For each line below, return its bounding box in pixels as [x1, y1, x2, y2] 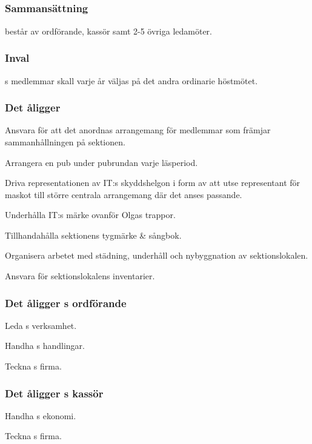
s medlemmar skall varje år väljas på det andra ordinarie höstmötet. [5, 74, 258, 87]
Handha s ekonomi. [5, 409, 76, 422]
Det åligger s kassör [5, 385, 104, 400]
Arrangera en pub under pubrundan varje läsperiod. [5, 156, 198, 168]
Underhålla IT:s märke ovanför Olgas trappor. [5, 208, 176, 221]
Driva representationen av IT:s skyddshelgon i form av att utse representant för [5, 176, 300, 189]
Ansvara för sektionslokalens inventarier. [5, 270, 155, 282]
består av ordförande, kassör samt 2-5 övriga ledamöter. [5, 24, 212, 37]
